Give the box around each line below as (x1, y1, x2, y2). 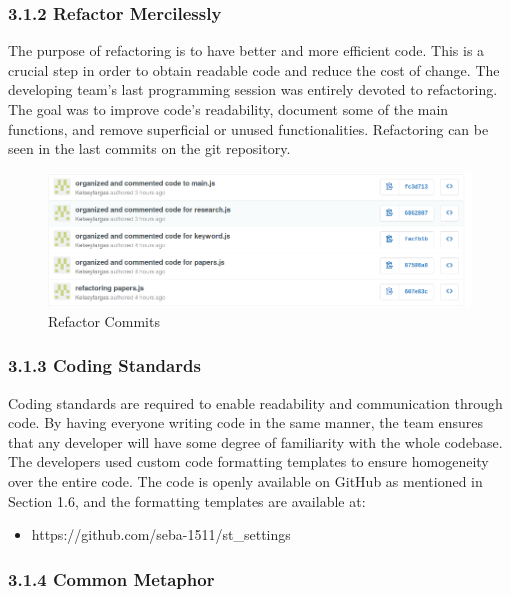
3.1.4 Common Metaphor (8, 566, 215, 591)
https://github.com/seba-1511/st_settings (31, 524, 291, 545)
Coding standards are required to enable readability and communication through (8, 392, 503, 413)
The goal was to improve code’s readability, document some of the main (8, 99, 449, 119)
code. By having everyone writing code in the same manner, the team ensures (8, 412, 483, 433)
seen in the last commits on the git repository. (8, 138, 291, 159)
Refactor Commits (48, 310, 160, 331)
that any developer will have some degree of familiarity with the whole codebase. (8, 431, 503, 452)
